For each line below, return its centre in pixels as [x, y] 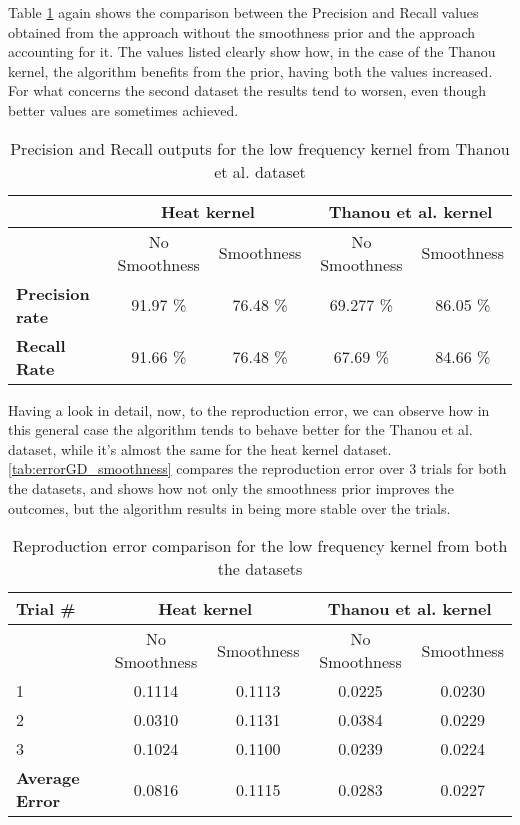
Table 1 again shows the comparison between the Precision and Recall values [243, 12]
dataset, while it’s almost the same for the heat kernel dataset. [200, 448]
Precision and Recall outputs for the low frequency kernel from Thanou [260, 148]
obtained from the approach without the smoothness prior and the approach [242, 31]
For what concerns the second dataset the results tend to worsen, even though [247, 90]
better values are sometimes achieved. [123, 109]
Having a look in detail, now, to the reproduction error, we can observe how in [249, 409]
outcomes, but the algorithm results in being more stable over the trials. [229, 507]
